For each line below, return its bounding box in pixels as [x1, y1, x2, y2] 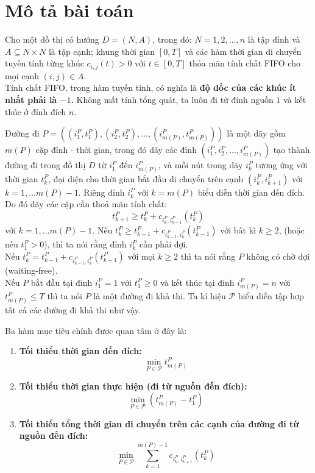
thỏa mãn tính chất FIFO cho [189, 57, 300, 69]
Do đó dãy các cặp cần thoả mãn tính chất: [5, 197, 168, 210]
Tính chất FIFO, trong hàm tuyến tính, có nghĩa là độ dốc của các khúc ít [5, 81, 297, 94]
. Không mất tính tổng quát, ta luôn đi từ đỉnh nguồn [71, 93, 274, 105]
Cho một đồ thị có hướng [5, 33, 99, 46]
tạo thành [273, 143, 310, 156]
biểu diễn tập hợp [238, 290, 304, 302]
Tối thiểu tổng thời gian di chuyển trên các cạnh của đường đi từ [19, 417, 299, 430]
